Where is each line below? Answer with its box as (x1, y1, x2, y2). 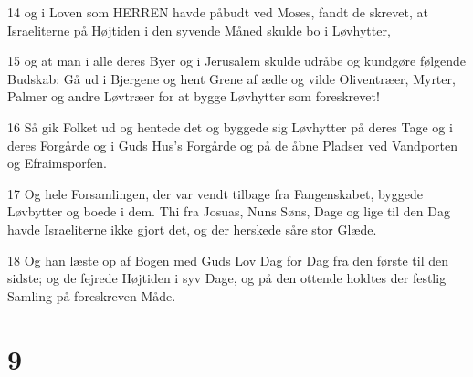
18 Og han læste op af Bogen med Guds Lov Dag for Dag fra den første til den (7, 250, 449, 269)
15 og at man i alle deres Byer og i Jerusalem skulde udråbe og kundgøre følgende (7, 51, 467, 70)
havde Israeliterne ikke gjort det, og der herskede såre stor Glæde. (7, 219, 377, 238)
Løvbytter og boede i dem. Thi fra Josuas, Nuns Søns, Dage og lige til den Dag (7, 202, 450, 221)
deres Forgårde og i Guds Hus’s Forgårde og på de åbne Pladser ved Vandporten (7, 135, 457, 154)
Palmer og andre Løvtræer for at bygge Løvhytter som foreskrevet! (7, 87, 380, 106)
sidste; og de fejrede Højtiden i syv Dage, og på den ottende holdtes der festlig (7, 268, 447, 288)
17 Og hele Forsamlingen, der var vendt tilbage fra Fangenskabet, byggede (7, 183, 423, 203)
